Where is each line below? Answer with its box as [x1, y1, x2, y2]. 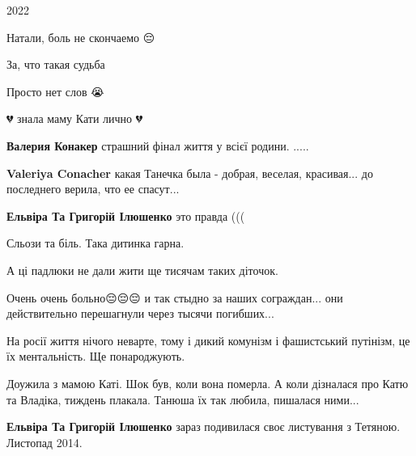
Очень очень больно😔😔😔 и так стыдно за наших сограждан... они [6, 289, 343, 306]
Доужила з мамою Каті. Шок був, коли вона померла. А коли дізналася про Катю [6, 374, 409, 391]
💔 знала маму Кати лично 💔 [6, 110, 143, 127]
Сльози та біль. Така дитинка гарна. [6, 234, 185, 251]
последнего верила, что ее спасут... [6, 180, 180, 197]
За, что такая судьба [6, 56, 105, 73]
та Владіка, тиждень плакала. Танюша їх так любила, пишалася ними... [6, 391, 359, 407]
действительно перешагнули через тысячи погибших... [6, 305, 274, 322]
